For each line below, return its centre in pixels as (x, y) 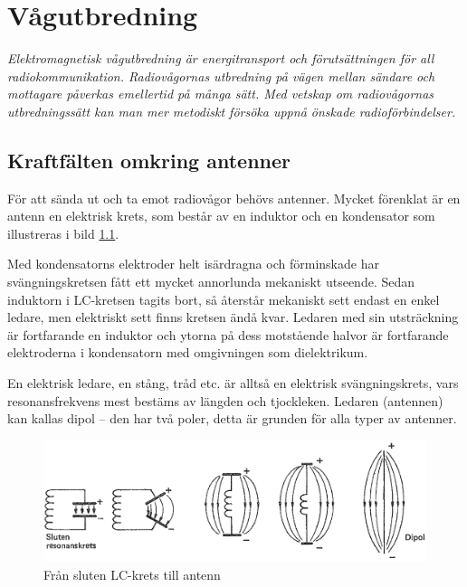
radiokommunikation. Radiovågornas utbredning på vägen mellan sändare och (221, 76)
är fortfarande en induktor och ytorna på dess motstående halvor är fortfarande (228, 334)
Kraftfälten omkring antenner (149, 160)
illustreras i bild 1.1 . (63, 233)
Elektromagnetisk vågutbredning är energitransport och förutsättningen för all (221, 58)
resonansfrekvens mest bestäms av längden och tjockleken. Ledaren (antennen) (225, 400)
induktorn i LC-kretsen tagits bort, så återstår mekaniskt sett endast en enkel (224, 299)
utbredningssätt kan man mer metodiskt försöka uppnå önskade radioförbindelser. (232, 111)
